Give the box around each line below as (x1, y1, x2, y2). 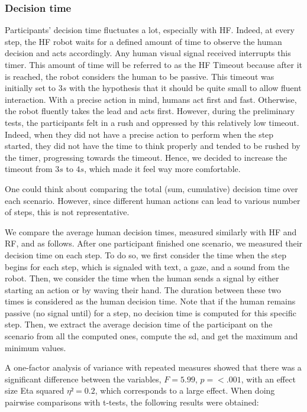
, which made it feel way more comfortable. (84, 163, 241, 175)
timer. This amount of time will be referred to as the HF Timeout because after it (5, 59, 303, 70)
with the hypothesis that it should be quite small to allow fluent (69, 82, 302, 94)
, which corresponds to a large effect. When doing (95, 384, 275, 397)
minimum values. (5, 341, 66, 353)
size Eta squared (5, 384, 64, 397)
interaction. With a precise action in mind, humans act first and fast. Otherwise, (5, 93, 297, 105)
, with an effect (241, 372, 296, 385)
